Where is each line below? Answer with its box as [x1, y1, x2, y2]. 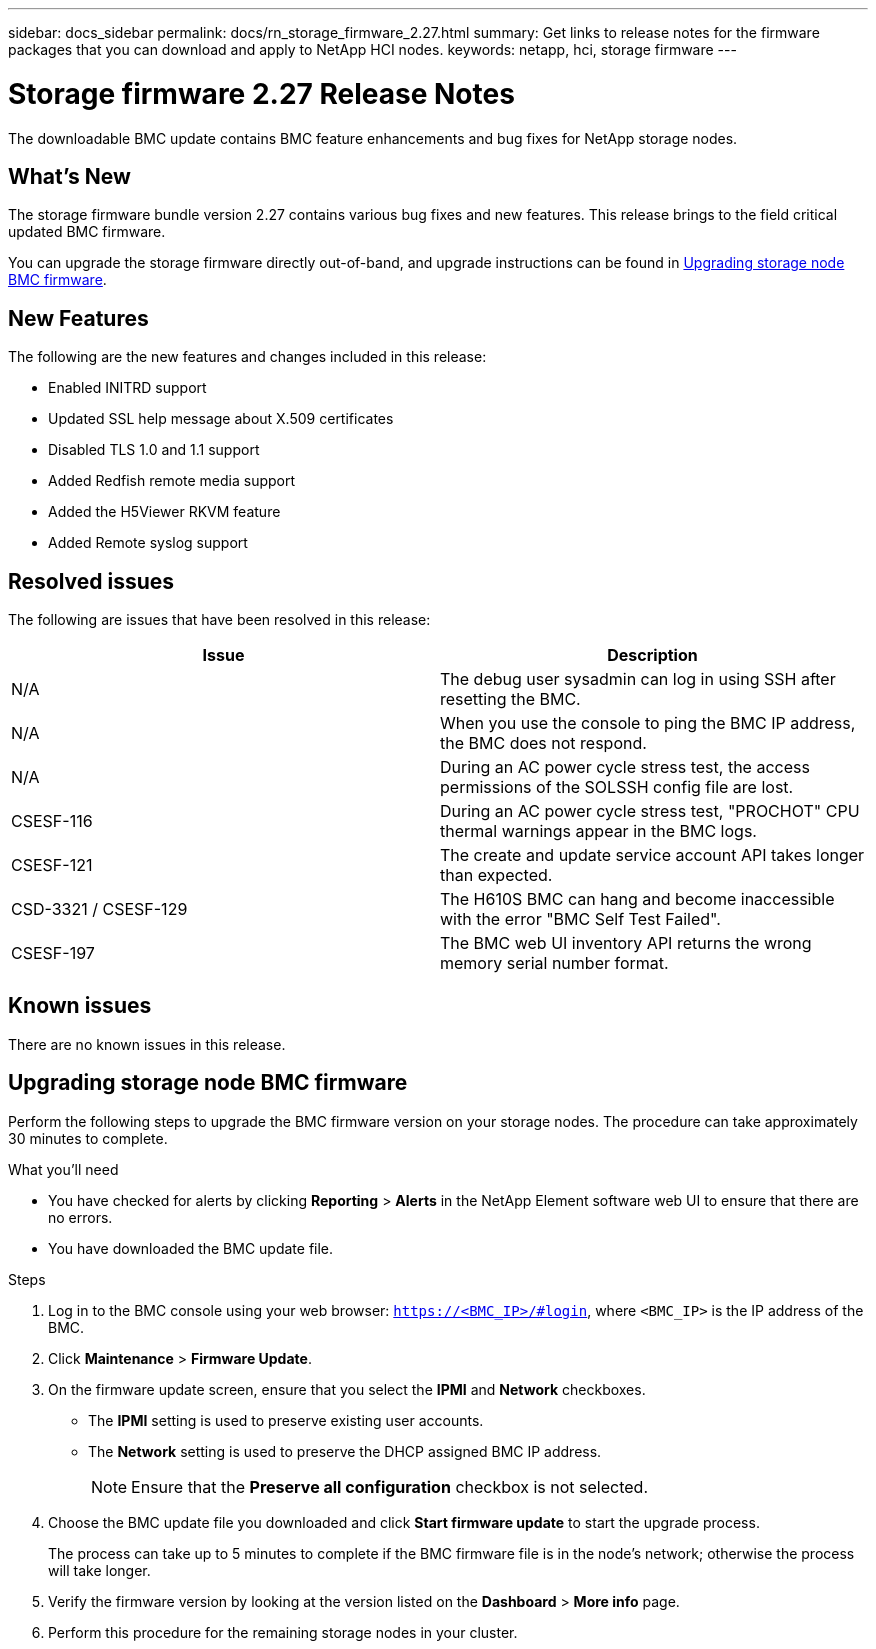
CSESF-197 [11, 943, 95, 964]
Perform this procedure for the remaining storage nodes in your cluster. [48, 1623, 518, 1641]
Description [607, 645, 698, 666]
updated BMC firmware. [8, 223, 166, 241]
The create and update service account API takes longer [440, 845, 865, 866]
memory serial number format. [440, 953, 669, 974]
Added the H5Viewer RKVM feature [48, 503, 281, 521]
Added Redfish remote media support [48, 472, 296, 490]
